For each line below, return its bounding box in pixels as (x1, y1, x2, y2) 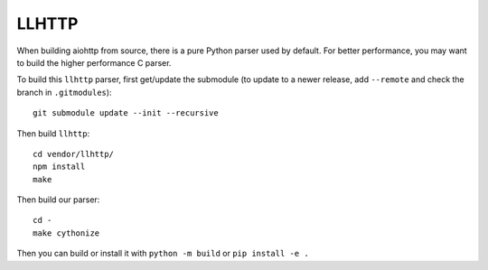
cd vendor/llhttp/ (33, 149, 115, 159)
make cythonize (33, 228, 100, 238)
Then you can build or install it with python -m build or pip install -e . (16, 248, 309, 259)
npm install (33, 162, 86, 172)
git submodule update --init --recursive (33, 108, 219, 118)
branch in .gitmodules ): (16, 87, 112, 98)
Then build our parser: (16, 194, 100, 205)
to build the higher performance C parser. (16, 57, 172, 68)
